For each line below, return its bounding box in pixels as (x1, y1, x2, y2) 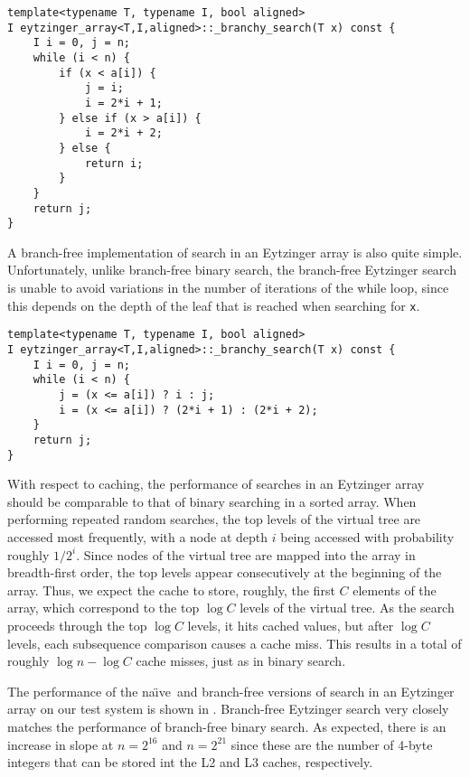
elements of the (352, 580, 437, 599)
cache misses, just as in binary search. (136, 651, 346, 670)
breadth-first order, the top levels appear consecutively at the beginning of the (7, 563, 442, 582)
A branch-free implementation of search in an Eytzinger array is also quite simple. (7, 242, 463, 261)
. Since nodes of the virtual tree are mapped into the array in (76, 545, 416, 564)
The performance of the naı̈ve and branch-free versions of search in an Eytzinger (7, 681, 455, 700)
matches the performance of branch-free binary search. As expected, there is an (7, 716, 446, 735)
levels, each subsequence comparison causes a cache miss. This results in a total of (7, 633, 462, 652)
